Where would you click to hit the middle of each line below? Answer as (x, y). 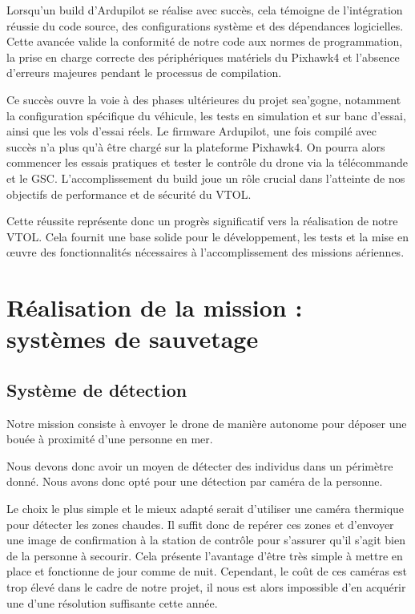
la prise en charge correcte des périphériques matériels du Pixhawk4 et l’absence (203, 57)
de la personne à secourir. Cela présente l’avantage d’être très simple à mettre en (205, 555)
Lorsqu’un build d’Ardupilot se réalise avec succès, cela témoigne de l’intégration (205, 10)
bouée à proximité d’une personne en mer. (110, 439)
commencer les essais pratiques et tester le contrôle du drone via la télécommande (207, 162)
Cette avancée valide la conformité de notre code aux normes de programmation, (205, 41)
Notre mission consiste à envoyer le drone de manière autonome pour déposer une (207, 423)
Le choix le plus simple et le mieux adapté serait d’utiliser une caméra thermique (205, 509)
